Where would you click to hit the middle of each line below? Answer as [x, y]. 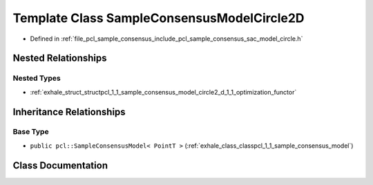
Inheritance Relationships [69, 111]
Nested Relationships [60, 58]
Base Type [31, 132]
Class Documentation [60, 165]
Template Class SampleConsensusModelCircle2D [159, 18]
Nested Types [37, 78]
